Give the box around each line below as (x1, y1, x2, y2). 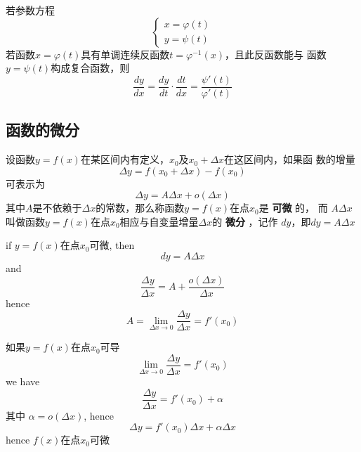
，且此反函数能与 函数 (225, 46, 327, 61)
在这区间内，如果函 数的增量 (224, 152, 355, 167)
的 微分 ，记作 (212, 214, 278, 228)
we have (6, 373, 40, 388)
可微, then (89, 238, 135, 252)
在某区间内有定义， (80, 152, 169, 167)
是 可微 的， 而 (258, 200, 328, 215)
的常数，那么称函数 (96, 200, 185, 215)
